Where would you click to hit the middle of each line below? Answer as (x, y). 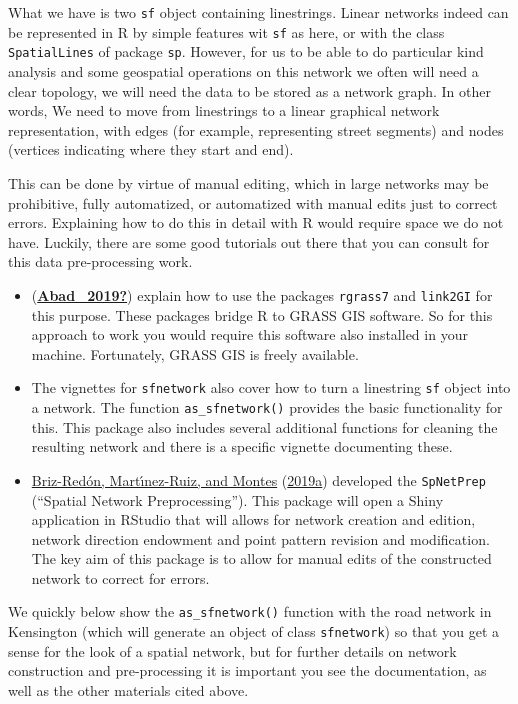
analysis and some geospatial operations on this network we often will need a (243, 70)
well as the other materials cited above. (128, 689)
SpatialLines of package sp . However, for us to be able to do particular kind (246, 51)
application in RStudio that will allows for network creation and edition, (253, 519)
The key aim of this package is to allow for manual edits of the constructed (261, 558)
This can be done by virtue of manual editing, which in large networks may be (248, 182)
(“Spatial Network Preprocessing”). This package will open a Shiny (237, 499)
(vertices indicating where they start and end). (151, 149)
